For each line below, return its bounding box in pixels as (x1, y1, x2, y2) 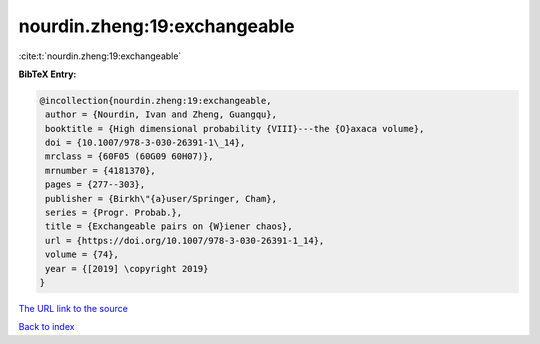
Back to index (18, 321, 75, 333)
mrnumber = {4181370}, (45, 165, 157, 176)
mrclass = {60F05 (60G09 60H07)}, (45, 151, 214, 162)
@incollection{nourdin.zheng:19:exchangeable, (39, 95, 272, 106)
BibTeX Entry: (18, 68, 77, 80)
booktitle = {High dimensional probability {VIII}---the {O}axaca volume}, (45, 123, 425, 134)
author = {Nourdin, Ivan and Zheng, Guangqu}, (45, 109, 277, 120)
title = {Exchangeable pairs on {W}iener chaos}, (45, 221, 294, 232)
